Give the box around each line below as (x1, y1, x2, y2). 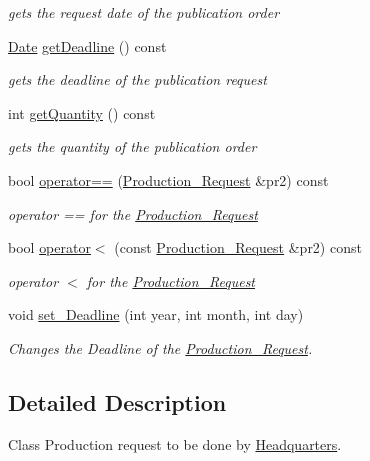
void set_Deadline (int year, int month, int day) (8, 304, 304, 325)
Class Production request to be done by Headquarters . (8, 433, 342, 454)
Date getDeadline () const (8, 35, 167, 56)
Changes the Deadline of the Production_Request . (8, 337, 313, 358)
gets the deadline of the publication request (8, 69, 267, 90)
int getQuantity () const (8, 102, 156, 123)
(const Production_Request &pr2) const (114, 237, 362, 258)
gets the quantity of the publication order (8, 136, 257, 157)
